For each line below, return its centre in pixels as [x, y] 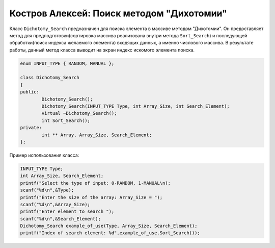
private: [31, 128]
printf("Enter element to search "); [67, 212]
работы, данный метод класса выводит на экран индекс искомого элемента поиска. [102, 50]
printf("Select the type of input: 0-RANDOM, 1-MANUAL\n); [95, 183]
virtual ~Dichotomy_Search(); [79, 113]
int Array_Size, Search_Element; [62, 176]
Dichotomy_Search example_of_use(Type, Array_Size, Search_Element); [109, 226]
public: [30, 92]
